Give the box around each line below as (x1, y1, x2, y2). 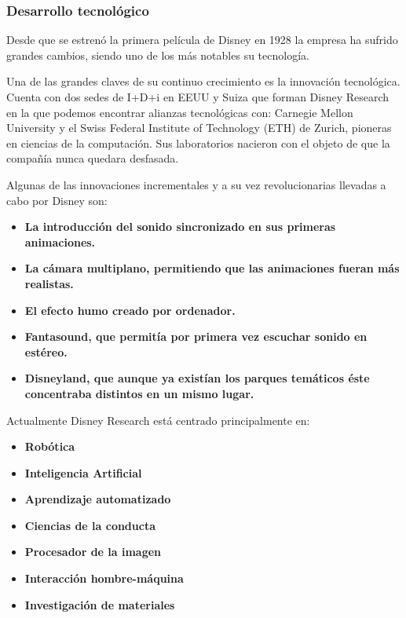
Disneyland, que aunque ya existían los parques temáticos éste (24, 370, 370, 386)
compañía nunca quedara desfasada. (6, 150, 179, 166)
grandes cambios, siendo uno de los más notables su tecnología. (6, 46, 309, 63)
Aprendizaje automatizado (24, 491, 171, 507)
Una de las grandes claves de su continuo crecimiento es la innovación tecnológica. (6, 73, 401, 90)
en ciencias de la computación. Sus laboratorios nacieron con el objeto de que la (6, 134, 390, 151)
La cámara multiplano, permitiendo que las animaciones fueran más (24, 260, 400, 276)
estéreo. (24, 343, 68, 360)
